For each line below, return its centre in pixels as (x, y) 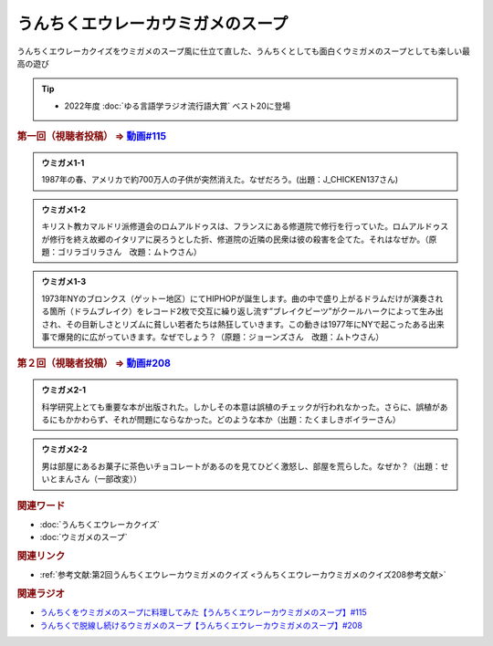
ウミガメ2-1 (64, 390)
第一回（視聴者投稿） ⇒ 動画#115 (92, 137)
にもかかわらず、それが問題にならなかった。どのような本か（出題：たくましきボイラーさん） (225, 419)
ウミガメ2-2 (64, 449)
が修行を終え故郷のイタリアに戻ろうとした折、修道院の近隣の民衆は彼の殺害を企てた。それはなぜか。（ (235, 239)
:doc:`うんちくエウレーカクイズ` (100, 524)
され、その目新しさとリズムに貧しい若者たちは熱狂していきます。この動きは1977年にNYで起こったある (235, 324)
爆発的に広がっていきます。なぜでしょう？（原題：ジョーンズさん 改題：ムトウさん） (220, 337)
